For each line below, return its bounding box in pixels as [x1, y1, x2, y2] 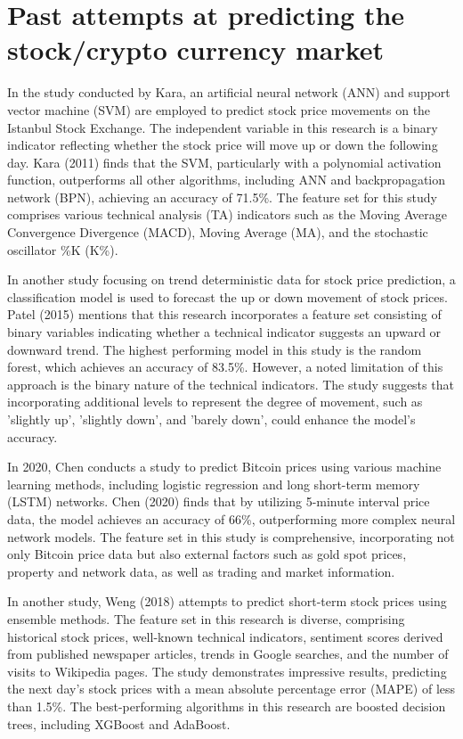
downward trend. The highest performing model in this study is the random [7, 340, 422, 358]
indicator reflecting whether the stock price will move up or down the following [7, 135, 438, 154]
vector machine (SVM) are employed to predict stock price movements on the [7, 100, 431, 119]
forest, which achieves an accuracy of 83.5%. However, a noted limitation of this [7, 357, 443, 376]
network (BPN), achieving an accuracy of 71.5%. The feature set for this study [7, 187, 437, 206]
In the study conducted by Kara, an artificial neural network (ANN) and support [7, 83, 451, 102]
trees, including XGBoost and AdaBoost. [7, 714, 231, 733]
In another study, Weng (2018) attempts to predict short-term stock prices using [7, 592, 447, 611]
